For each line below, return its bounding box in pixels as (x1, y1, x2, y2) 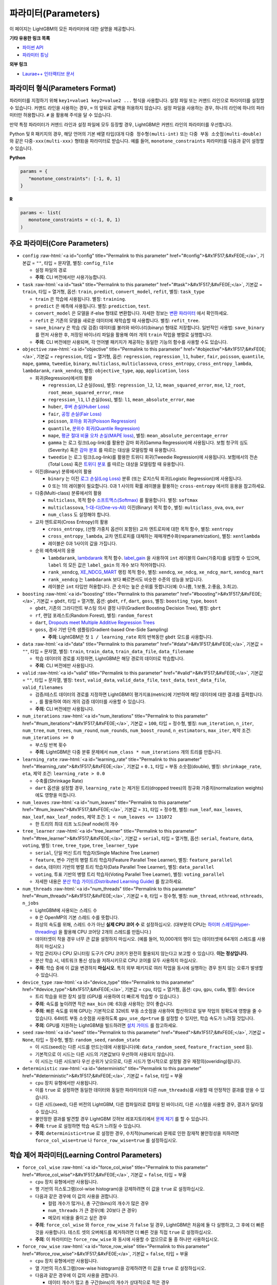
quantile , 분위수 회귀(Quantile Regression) (48, 425, 141, 431)
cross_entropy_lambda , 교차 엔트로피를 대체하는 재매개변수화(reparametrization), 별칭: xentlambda (48, 533, 260, 539)
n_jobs (22, 900, 39, 906)
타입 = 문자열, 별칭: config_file (44, 260, 114, 266)
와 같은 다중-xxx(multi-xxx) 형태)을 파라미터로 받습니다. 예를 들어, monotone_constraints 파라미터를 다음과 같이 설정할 (9, 138, 264, 144)
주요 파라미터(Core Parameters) (9, 239, 109, 248)
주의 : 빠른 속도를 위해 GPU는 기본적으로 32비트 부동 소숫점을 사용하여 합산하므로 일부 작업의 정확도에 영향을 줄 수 (35, 1008, 262, 1014)
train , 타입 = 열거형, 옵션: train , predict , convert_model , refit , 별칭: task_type (22, 288, 205, 295)
